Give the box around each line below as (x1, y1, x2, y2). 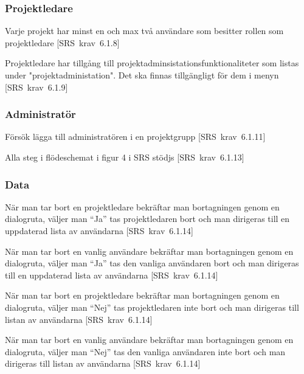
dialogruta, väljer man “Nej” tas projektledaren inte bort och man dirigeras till (5, 300, 299, 313)
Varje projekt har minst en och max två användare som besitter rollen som (5, 24, 284, 37)
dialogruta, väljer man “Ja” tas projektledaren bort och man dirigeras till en (5, 212, 290, 225)
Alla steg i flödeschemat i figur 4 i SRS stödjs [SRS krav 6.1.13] (5, 151, 244, 163)
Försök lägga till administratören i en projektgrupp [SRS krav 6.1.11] (5, 130, 266, 143)
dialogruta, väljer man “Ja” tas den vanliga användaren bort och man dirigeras (5, 257, 299, 269)
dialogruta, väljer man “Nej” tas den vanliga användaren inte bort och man (5, 345, 286, 358)
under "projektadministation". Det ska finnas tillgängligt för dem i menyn (5, 69, 279, 81)
